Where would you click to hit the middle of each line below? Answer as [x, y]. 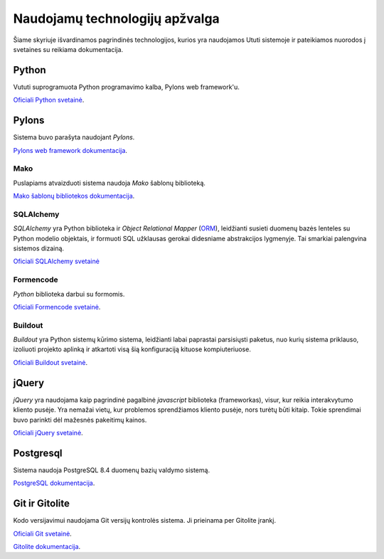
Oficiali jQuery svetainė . [48, 432]
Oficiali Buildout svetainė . [50, 362]
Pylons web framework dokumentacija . [70, 150]
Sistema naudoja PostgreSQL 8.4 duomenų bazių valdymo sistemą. [111, 470]
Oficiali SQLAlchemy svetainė [56, 261]
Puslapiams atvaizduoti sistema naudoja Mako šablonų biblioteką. [110, 183]
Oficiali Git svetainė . [43, 533]
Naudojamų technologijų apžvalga [116, 18]
